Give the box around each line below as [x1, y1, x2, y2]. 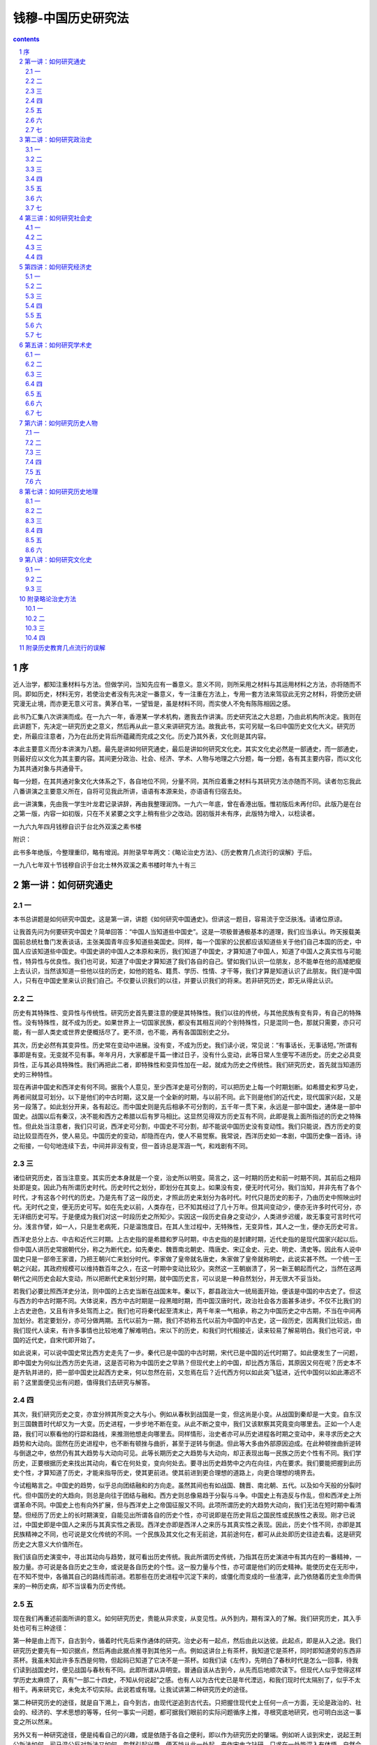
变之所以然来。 [13, 1718, 56, 1726]
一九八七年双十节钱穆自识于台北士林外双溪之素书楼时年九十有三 [13, 861, 197, 869]
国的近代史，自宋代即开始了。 [13, 1336, 99, 1344]
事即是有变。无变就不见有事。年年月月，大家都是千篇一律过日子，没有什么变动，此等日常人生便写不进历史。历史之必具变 [13, 1050, 362, 1059]
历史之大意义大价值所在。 [13, 1540, 87, 1548]
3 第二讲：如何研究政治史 [19, 135, 92, 144]
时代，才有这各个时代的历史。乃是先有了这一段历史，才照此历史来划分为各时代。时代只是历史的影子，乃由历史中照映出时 [13, 1193, 362, 1201]
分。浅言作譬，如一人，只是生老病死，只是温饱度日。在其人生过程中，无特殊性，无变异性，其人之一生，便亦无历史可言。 [13, 1222, 362, 1231]
